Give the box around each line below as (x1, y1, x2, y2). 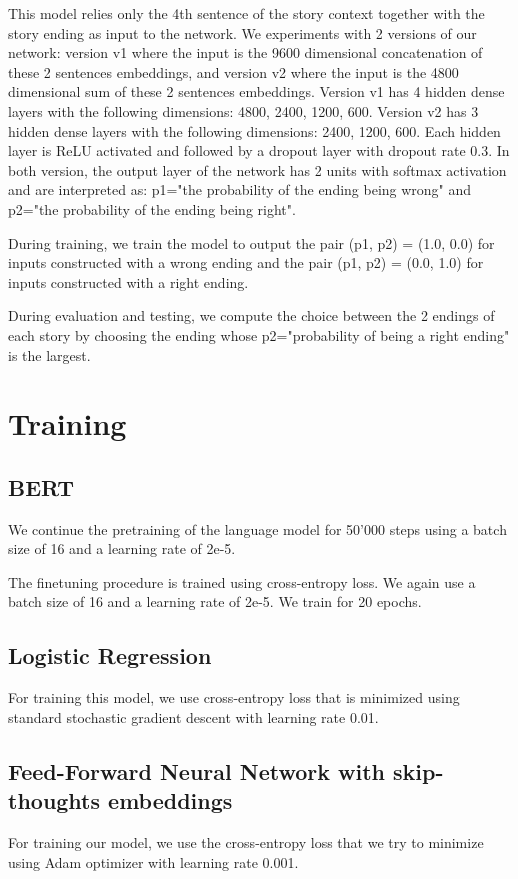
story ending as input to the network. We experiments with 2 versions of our (8, 22, 477, 43)
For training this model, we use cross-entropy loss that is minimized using (8, 687, 460, 708)
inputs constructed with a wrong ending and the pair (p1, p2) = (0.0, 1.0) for (8, 252, 484, 273)
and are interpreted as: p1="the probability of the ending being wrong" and (8, 179, 472, 200)
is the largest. (8, 344, 91, 365)
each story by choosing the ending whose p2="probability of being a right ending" (8, 324, 510, 345)
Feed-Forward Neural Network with (8, 755, 385, 786)
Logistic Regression (8, 640, 212, 671)
